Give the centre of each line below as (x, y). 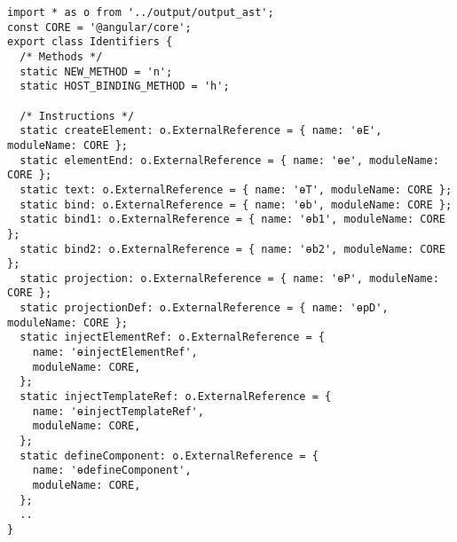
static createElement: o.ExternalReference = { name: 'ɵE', (201, 131)
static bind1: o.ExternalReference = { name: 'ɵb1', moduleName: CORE (232, 220)
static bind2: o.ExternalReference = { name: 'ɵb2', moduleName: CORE (232, 249)
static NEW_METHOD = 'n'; (96, 71)
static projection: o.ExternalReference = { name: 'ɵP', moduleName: (229, 278)
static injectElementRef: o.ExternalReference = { (172, 338)
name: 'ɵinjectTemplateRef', (118, 411)
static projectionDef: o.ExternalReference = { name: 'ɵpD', (204, 308)
